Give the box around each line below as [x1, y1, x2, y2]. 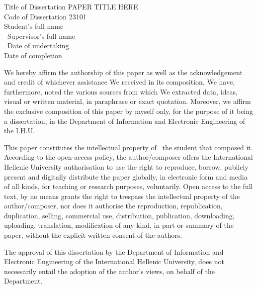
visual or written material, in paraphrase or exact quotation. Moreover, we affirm [4, 96, 251, 106]
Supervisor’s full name [7, 30, 75, 41]
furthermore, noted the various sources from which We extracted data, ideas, [4, 86, 238, 96]
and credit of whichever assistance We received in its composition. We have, [4, 77, 235, 87]
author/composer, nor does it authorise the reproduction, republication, [4, 200, 223, 211]
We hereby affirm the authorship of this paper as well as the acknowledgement [4, 67, 243, 77]
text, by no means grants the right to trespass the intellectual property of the [4, 191, 240, 201]
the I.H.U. [4, 125, 35, 136]
